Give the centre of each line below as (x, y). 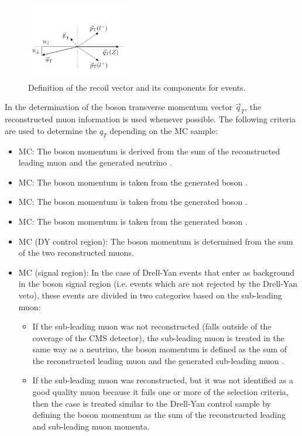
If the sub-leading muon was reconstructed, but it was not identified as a (163, 380)
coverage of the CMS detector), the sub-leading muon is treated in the (158, 337)
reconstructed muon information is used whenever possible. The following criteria (150, 119)
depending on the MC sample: (164, 130)
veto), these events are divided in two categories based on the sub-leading (150, 295)
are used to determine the (51, 130)
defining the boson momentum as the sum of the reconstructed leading (159, 415)
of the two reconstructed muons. (76, 253)
